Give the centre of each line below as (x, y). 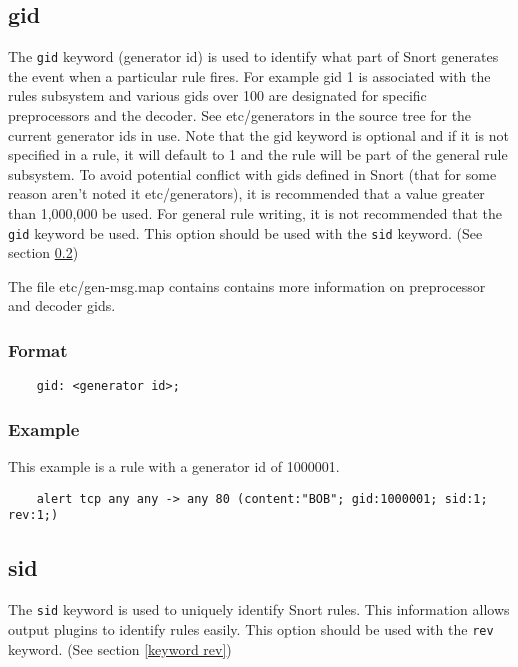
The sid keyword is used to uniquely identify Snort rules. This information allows (259, 609)
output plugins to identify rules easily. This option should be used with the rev (251, 628)
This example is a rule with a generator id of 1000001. (174, 466)
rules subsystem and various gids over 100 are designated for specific (217, 95)
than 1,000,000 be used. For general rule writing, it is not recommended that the (255, 213)
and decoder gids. (62, 305)
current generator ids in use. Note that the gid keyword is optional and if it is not (259, 134)
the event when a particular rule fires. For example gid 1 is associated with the (249, 75)
